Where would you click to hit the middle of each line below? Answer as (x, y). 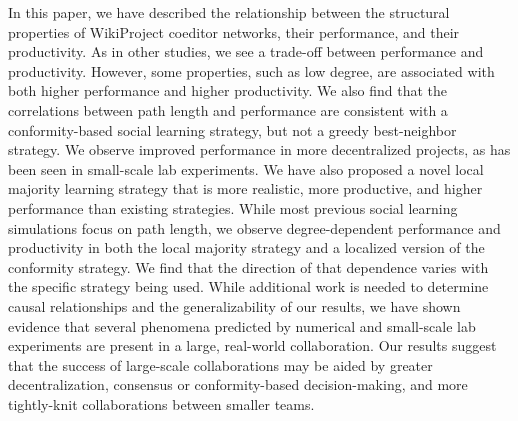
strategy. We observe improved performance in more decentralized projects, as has (259, 149)
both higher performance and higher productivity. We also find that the (228, 90)
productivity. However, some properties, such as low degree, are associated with (251, 70)
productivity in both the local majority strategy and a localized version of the (246, 247)
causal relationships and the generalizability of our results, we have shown (234, 305)
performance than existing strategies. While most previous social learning (233, 207)
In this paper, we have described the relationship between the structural (229, 12)
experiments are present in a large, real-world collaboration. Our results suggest (252, 345)
